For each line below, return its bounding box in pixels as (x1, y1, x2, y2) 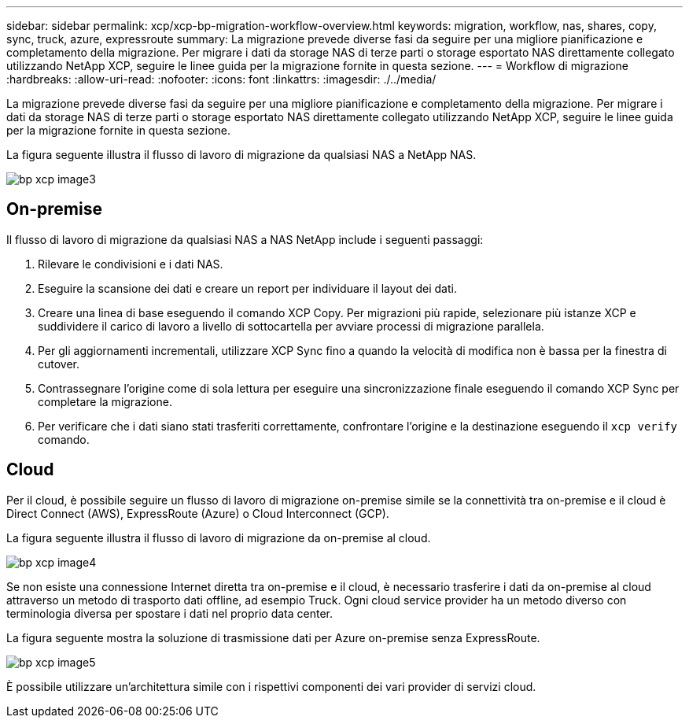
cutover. (38, 356, 80, 371)
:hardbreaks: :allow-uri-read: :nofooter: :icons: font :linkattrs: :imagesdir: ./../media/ (6, 72, 437, 86)
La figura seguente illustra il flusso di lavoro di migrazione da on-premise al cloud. (6, 530, 431, 545)
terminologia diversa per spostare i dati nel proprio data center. (6, 606, 333, 620)
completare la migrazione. (38, 394, 172, 408)
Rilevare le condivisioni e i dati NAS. (38, 257, 223, 271)
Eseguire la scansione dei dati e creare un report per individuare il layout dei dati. (38, 281, 457, 295)
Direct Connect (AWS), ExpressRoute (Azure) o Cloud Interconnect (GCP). (6, 506, 389, 520)
